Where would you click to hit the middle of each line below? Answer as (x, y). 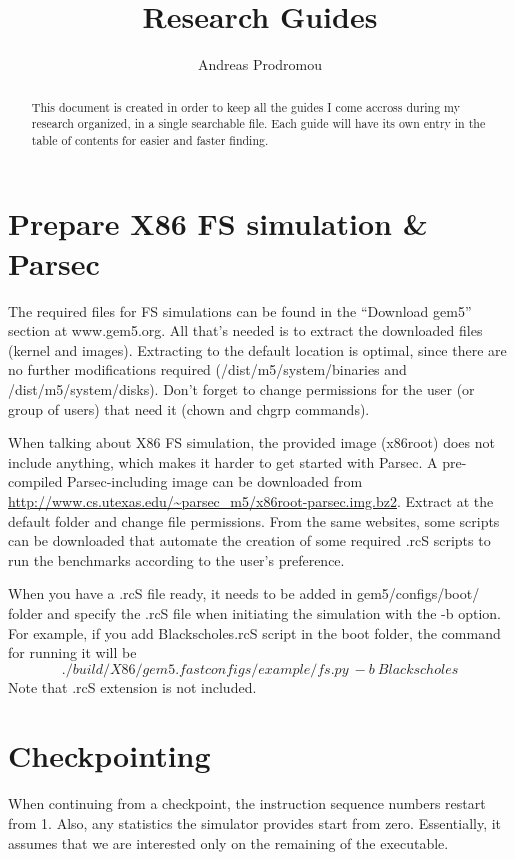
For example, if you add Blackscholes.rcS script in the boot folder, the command (254, 632)
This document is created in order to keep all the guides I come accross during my (245, 106)
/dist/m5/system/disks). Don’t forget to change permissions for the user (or (241, 388)
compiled (35, 481)
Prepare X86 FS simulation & (218, 223)
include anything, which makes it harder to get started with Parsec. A (223, 461)
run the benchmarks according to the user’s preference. (176, 559)
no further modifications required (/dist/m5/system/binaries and (207, 369)
